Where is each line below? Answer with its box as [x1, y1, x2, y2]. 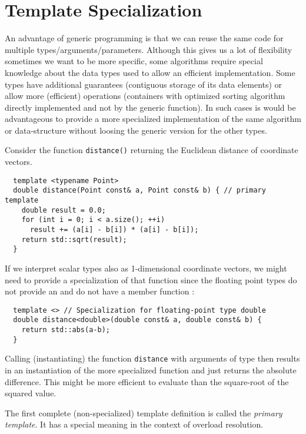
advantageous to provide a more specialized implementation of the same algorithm [5, 112, 301, 125]
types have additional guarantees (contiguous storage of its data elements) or [5, 78, 282, 90]
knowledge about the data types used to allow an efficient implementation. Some [5, 66, 295, 78]
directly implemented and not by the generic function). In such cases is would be [5, 101, 296, 113]
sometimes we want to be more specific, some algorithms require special [5, 55, 263, 67]
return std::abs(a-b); [21, 326, 110, 334]
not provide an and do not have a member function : [5, 285, 195, 297]
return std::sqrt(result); [21, 235, 127, 244]
